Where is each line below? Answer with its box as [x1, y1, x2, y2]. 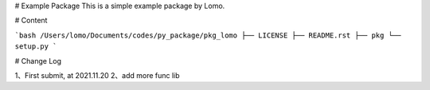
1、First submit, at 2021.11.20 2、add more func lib [14, 70, 180, 80]
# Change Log [14, 56, 62, 65]
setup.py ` [14, 42, 57, 51]
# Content [14, 16, 48, 25]
